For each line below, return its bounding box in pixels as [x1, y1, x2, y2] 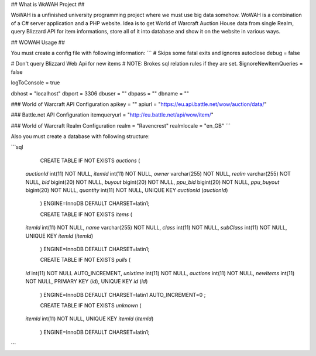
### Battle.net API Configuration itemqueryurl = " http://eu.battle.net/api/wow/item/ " [11, 111, 214, 118]
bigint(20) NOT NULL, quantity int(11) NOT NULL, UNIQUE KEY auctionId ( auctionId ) [25, 187, 228, 194]
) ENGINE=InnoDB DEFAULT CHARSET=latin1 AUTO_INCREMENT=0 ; [40, 291, 206, 298]
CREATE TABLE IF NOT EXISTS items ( [40, 211, 133, 218]
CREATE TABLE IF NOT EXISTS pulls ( [40, 256, 131, 263]
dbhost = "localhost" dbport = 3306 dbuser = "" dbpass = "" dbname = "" [11, 90, 190, 97]
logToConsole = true [11, 79, 60, 86]
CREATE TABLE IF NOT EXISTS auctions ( [40, 157, 140, 164]
